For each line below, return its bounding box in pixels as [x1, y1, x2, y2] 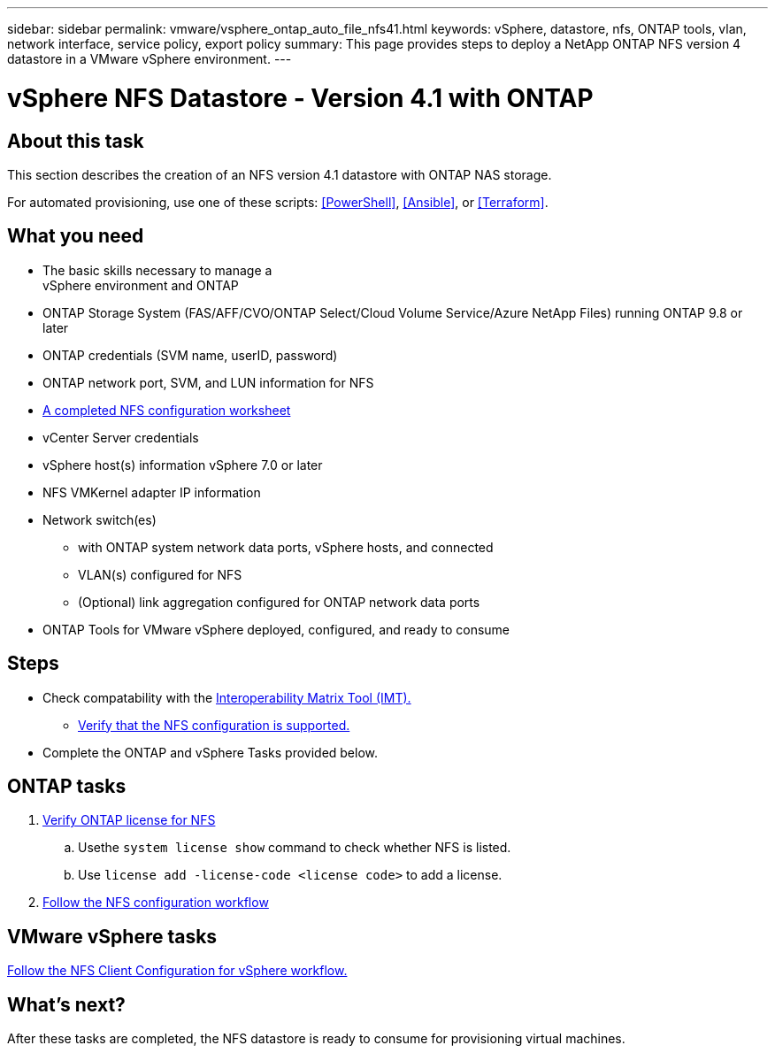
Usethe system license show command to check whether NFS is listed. [78, 840, 511, 856]
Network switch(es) [42, 511, 157, 527]
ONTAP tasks [7, 775, 127, 798]
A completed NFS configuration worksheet [42, 402, 291, 418]
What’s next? [7, 993, 126, 1016]
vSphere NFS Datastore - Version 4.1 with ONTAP [7, 82, 594, 113]
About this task [7, 129, 144, 152]
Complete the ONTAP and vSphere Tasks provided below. [42, 744, 379, 760]
